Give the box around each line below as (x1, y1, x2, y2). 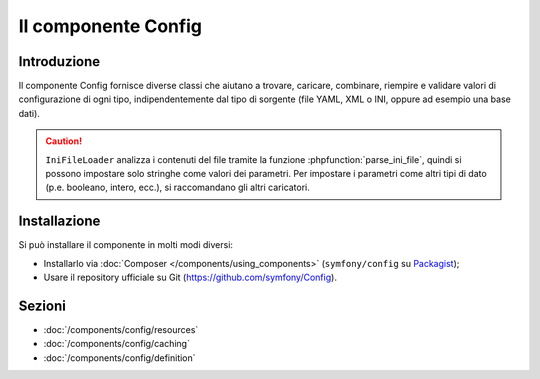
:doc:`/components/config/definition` (43, 351, 196, 364)
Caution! (45, 135, 83, 147)
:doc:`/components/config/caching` (43, 338, 190, 350)
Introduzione (18, 53, 101, 70)
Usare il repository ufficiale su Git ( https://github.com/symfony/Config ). (43, 271, 337, 284)
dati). (18, 107, 40, 119)
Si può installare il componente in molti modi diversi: (18, 239, 234, 251)
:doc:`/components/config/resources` (43, 324, 199, 335)
